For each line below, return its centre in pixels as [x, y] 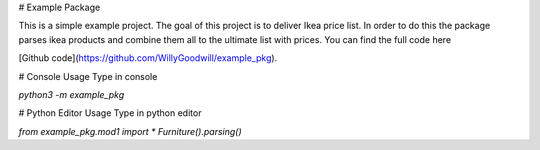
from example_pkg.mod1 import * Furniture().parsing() [130, 131]
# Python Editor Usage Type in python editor [110, 113]
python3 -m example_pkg [71, 94]
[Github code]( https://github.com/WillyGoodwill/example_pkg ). [148, 58]
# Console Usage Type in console [88, 76]
